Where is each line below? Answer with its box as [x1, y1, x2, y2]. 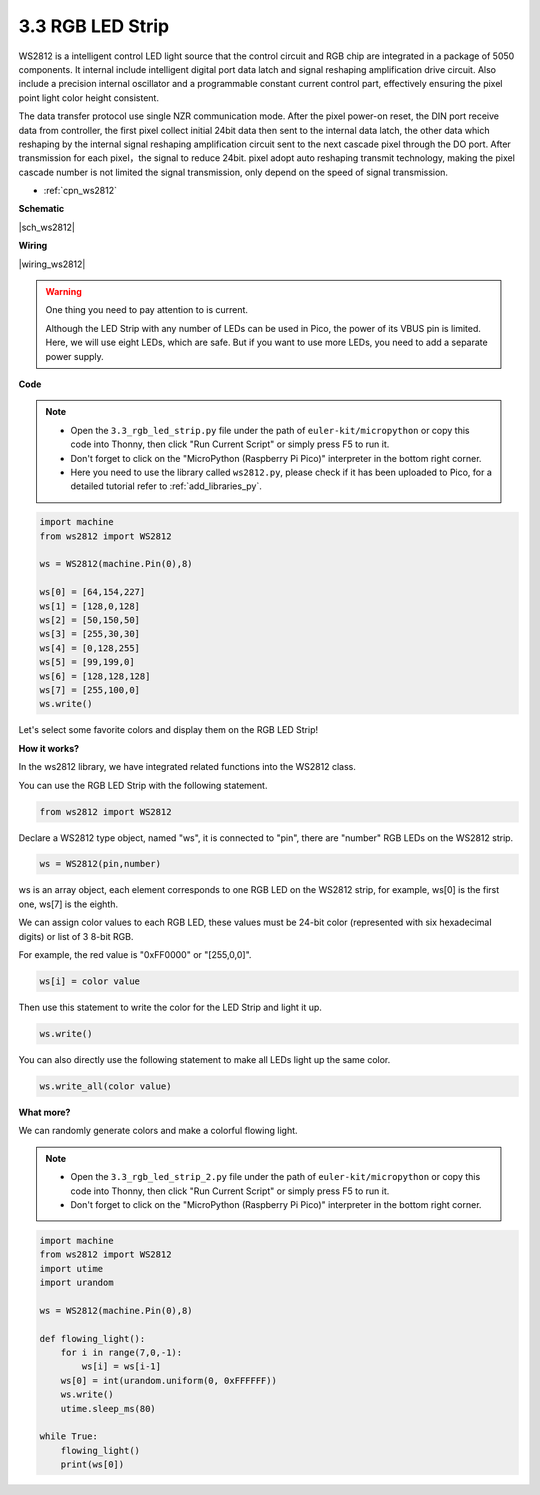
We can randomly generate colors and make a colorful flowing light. [18, 1125, 299, 1137]
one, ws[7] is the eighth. [18, 898, 119, 910]
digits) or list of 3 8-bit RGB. [18, 930, 134, 942]
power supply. [45, 350, 104, 362]
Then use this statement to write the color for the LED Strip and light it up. [18, 1001, 322, 1013]
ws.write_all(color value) [39, 1080, 172, 1092]
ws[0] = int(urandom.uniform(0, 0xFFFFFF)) [60, 1375, 277, 1386]
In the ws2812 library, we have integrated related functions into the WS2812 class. [18, 761, 357, 773]
